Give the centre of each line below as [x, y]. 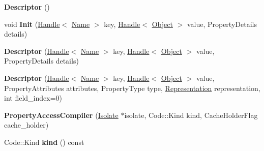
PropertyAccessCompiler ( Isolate [61, 115]
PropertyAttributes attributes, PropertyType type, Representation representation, [132, 88]
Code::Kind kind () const [44, 142]
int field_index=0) [33, 98]
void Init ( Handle [32, 24]
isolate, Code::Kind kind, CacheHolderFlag [191, 115]
